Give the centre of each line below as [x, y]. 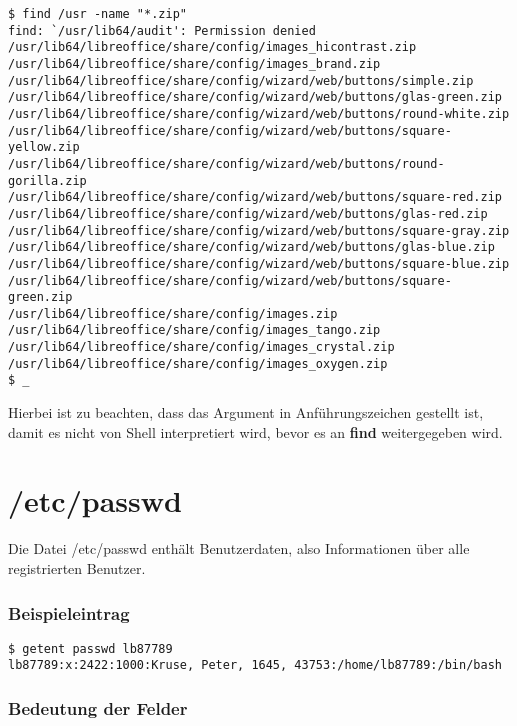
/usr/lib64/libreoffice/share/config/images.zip [173, 313]
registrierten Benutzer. [77, 568]
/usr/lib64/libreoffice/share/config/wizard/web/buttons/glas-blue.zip [251, 247]
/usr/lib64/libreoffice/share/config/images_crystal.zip [201, 347]
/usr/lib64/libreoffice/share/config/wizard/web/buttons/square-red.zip [255, 197]
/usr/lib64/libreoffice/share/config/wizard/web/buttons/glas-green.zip [255, 97]
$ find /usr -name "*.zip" [97, 14]
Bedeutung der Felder [98, 708]
